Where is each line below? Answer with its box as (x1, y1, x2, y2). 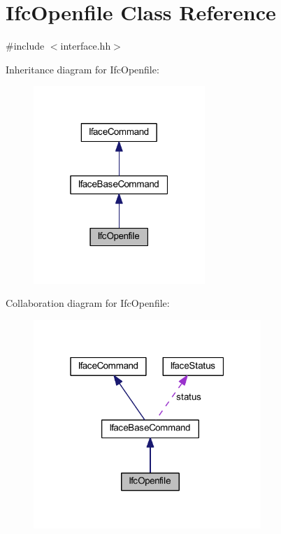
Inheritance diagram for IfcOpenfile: (6, 62, 159, 76)
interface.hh (60, 38, 111, 53)
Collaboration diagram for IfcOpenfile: (6, 296, 170, 310)
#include (6, 38, 45, 53)
